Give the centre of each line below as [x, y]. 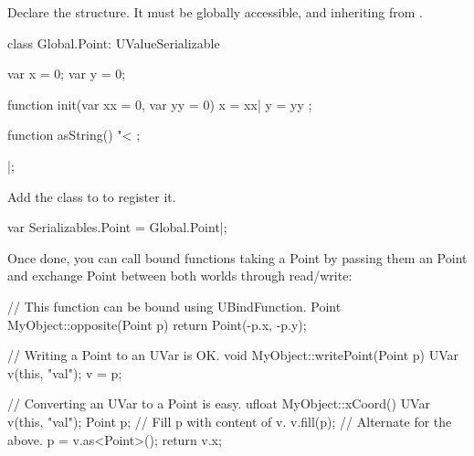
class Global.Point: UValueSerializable [114, 42]
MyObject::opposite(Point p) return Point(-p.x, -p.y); [157, 324]
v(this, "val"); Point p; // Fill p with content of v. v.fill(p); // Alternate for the [230, 421]
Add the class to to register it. [92, 196]
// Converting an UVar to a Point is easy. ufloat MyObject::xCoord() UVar [219, 403]
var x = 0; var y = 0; [67, 74]
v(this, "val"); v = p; [65, 372]
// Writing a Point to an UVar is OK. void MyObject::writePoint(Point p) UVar [233, 355]
